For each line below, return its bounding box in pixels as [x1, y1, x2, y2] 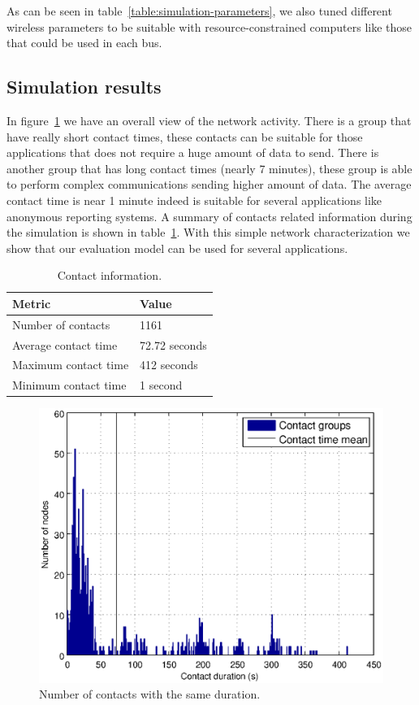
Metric [12, 294, 51, 311]
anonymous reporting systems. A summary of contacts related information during [6, 207, 413, 224]
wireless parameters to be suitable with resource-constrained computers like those [6, 18, 412, 35]
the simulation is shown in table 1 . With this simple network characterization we [6, 224, 410, 241]
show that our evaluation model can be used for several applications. [6, 239, 348, 256]
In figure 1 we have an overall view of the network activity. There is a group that [6, 111, 412, 128]
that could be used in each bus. [6, 34, 162, 51]
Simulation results [6, 74, 162, 99]
